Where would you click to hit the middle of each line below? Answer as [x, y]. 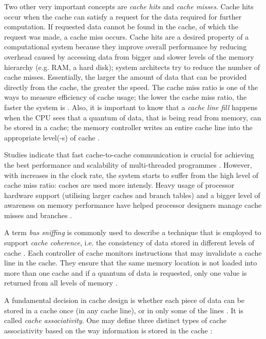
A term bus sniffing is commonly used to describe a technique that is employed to [133, 232]
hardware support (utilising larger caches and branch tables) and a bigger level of [132, 195]
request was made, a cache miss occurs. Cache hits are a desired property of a [127, 36]
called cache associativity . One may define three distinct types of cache [116, 320]
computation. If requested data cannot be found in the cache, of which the [121, 26]
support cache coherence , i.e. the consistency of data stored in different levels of [129, 243]
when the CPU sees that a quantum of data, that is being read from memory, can [133, 117]
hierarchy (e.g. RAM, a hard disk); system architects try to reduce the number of [132, 67]
